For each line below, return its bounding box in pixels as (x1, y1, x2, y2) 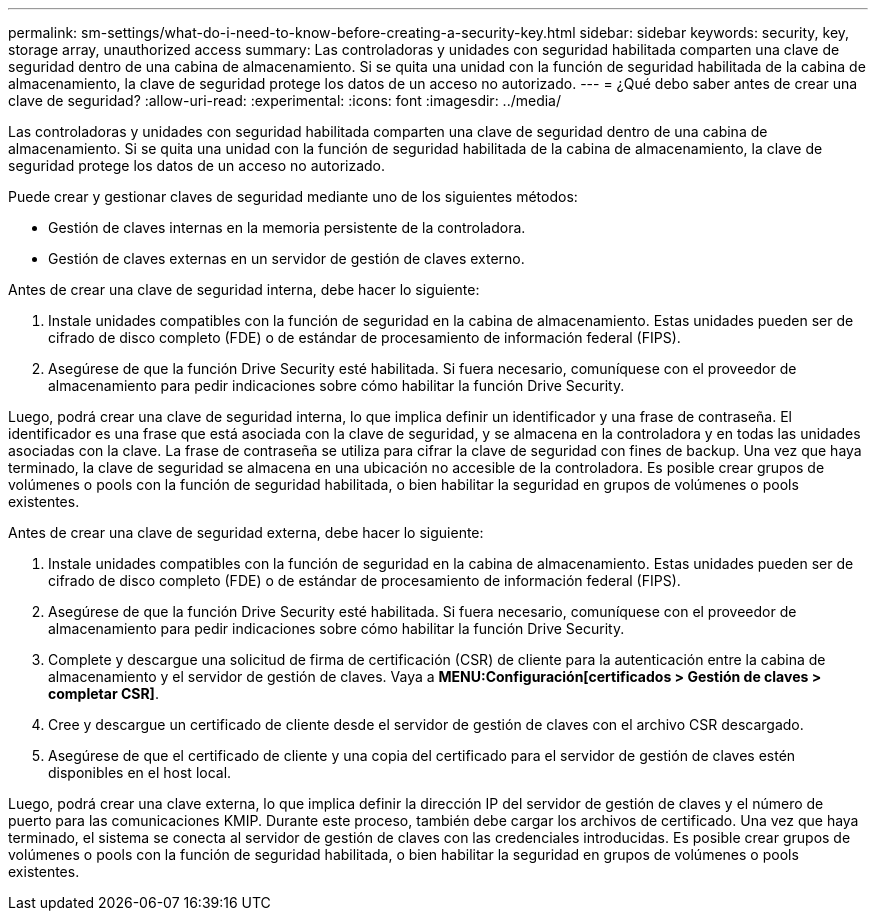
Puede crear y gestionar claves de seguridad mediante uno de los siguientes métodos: (8, 188, 578, 205)
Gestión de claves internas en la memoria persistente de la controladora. (48, 219, 526, 236)
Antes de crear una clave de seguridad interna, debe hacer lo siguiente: (8, 281, 480, 298)
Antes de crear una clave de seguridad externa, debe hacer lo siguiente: (8, 524, 484, 541)
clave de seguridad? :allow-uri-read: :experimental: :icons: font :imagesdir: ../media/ (8, 92, 562, 109)
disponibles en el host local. (48, 764, 232, 781)
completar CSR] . (48, 685, 159, 702)
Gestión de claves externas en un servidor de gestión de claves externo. (48, 250, 525, 267)
